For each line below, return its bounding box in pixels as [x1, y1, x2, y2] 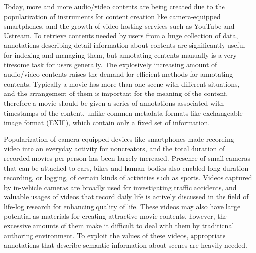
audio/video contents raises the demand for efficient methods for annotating [4, 69, 233, 79]
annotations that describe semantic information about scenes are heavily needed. [4, 240, 248, 250]
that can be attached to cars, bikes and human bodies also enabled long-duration [4, 162, 249, 173]
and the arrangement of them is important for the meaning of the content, [4, 88, 228, 98]
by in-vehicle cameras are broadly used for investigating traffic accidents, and [4, 182, 237, 192]
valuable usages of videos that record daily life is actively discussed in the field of [4, 191, 249, 202]
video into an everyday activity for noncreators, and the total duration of [4, 143, 225, 154]
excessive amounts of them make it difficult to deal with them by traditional [4, 221, 234, 231]
